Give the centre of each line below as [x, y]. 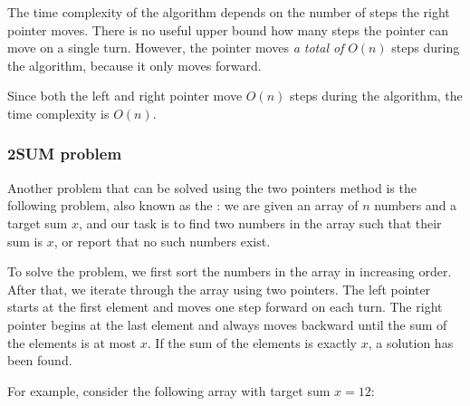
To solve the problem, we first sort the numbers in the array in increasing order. [230, 271]
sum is [25, 241]
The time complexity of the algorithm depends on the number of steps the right [229, 12]
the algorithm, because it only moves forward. [134, 65]
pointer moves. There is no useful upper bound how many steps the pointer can [228, 29]
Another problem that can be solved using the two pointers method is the [212, 187]
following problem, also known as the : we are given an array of [183, 205]
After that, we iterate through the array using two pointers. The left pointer [219, 289]
